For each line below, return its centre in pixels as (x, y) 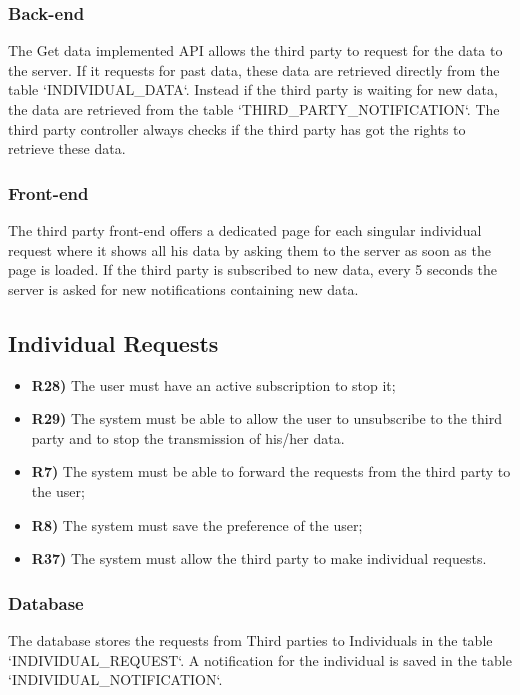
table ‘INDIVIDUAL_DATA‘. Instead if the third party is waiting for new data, (253, 89)
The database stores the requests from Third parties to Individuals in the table (250, 639)
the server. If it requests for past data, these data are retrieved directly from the (254, 69)
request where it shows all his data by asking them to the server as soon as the (249, 249)
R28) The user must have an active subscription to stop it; (213, 384)
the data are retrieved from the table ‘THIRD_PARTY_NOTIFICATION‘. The (254, 109)
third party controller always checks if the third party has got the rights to (237, 128)
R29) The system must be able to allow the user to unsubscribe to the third (266, 418)
